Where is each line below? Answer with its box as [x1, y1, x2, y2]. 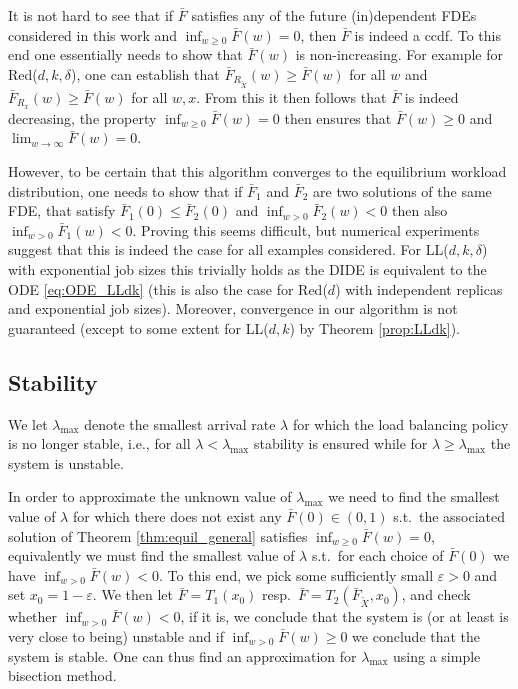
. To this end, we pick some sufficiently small [159, 564, 434, 585]
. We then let [92, 584, 173, 605]
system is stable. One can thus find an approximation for [8, 645, 357, 666]
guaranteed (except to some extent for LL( [8, 317, 269, 338]
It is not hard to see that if [8, 5, 174, 25]
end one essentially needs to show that [8, 44, 243, 65]
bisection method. [8, 665, 117, 686]
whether [8, 606, 58, 627]
